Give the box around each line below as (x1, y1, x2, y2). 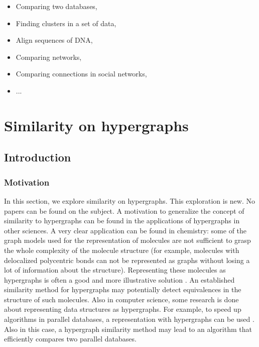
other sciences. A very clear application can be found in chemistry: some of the (4, 225, 247, 235)
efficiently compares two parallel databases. (4, 333, 137, 344)
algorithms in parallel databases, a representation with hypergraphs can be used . (4, 314, 254, 324)
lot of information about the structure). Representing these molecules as (4, 265, 226, 275)
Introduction (4, 149, 71, 165)
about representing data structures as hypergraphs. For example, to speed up (4, 304, 241, 314)
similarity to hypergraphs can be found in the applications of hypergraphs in (4, 215, 240, 226)
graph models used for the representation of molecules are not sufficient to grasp (4, 235, 251, 245)
